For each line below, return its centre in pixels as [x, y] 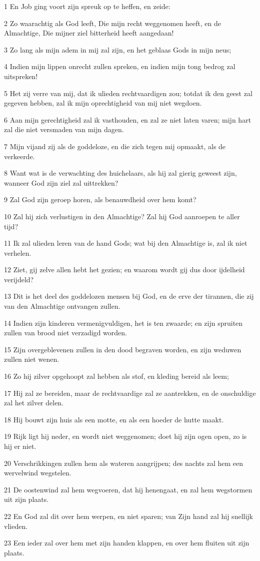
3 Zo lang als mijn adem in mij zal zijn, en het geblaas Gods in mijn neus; [118, 49]
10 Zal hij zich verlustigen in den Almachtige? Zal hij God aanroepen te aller [122, 216]
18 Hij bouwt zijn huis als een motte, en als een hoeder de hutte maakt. [114, 419]
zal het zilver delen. [34, 403]
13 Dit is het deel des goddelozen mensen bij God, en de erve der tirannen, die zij [129, 296]
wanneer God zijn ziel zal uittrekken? [61, 182]
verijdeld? [19, 279]
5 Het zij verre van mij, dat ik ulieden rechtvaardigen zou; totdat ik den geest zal [128, 93]
